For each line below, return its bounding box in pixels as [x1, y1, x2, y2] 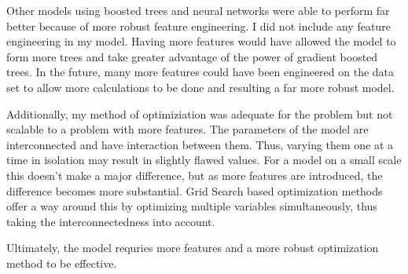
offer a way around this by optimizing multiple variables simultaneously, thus [6, 198, 377, 214]
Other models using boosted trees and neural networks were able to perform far [6, 2, 390, 18]
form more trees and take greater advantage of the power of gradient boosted [6, 48, 378, 64]
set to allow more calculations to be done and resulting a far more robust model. [6, 79, 395, 95]
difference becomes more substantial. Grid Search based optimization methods [6, 182, 383, 199]
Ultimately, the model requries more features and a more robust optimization [6, 239, 379, 256]
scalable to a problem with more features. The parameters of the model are [6, 121, 369, 137]
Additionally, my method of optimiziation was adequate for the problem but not [6, 105, 393, 122]
